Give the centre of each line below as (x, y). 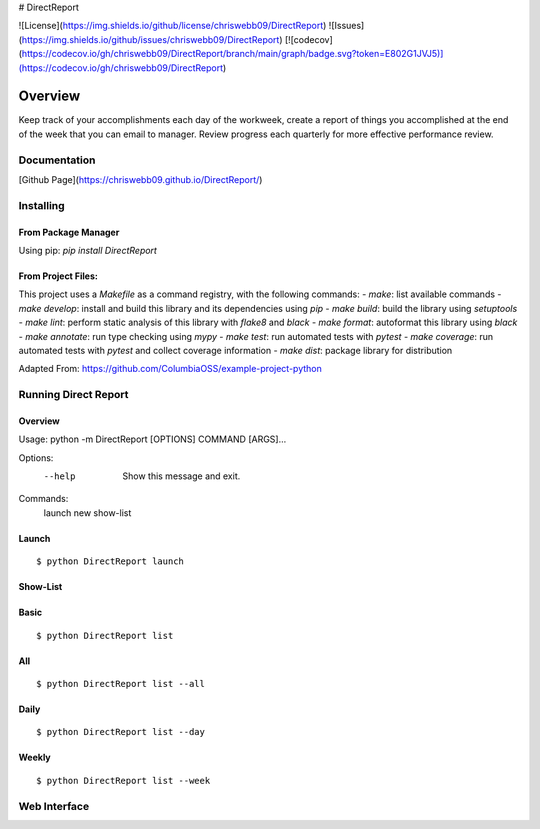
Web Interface (54, 806)
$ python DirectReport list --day (120, 732)
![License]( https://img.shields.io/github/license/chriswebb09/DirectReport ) (172, 26)
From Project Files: (58, 276)
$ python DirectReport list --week (123, 780)
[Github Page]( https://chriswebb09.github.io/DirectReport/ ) (140, 179)
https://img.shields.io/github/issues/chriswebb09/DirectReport (150, 39)
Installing (41, 205)
